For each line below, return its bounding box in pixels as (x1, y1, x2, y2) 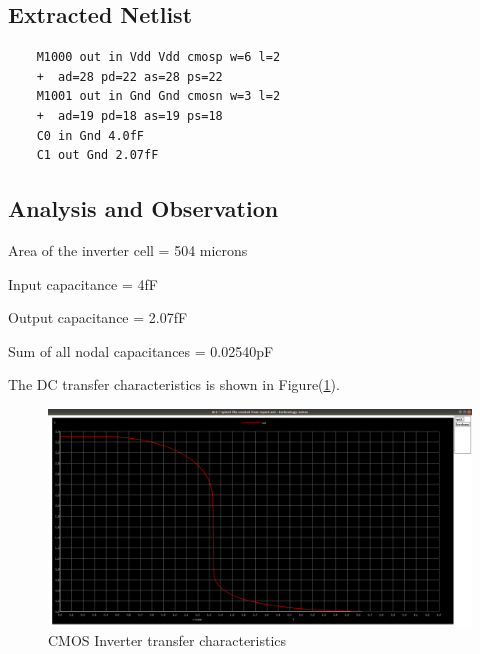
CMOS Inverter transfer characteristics (48, 630, 287, 651)
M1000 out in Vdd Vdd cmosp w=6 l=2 (36, 50, 281, 65)
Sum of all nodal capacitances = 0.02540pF (8, 340, 274, 361)
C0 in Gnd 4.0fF (36, 128, 145, 143)
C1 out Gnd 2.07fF (36, 148, 159, 163)
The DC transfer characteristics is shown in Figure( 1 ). (8, 374, 340, 395)
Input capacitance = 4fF (8, 273, 158, 294)
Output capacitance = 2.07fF (8, 307, 188, 328)
